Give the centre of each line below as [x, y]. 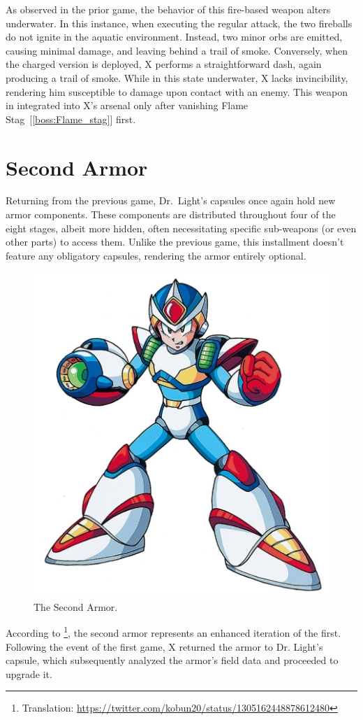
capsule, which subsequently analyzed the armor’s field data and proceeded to [172, 660]
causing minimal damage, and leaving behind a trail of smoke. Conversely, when [177, 50]
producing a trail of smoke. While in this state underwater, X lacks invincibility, [177, 77]
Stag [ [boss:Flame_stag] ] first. [71, 119]
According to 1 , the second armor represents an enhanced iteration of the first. [173, 632]
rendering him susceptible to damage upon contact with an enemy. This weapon [177, 91]
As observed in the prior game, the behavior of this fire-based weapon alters [168, 9]
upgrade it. [29, 673]
